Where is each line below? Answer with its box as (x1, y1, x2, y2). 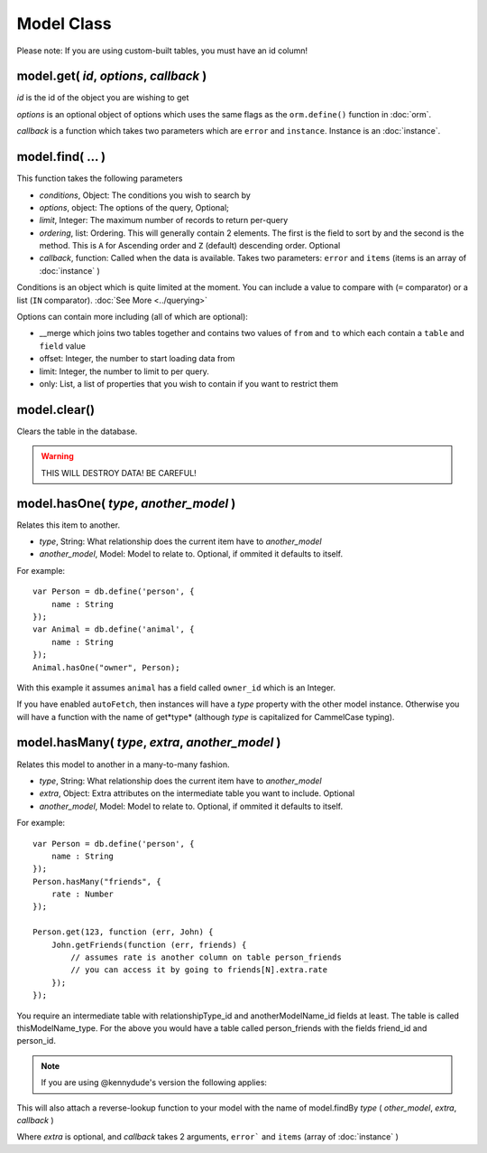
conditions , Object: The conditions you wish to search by (39, 190, 252, 201)
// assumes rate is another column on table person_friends (70, 952, 342, 962)
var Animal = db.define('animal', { (32, 624, 195, 634)
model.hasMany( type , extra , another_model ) (16, 735, 281, 750)
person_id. (16, 1036, 56, 1046)
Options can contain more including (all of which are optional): (16, 312, 248, 323)
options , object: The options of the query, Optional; (39, 202, 230, 212)
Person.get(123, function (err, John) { (32, 927, 214, 937)
